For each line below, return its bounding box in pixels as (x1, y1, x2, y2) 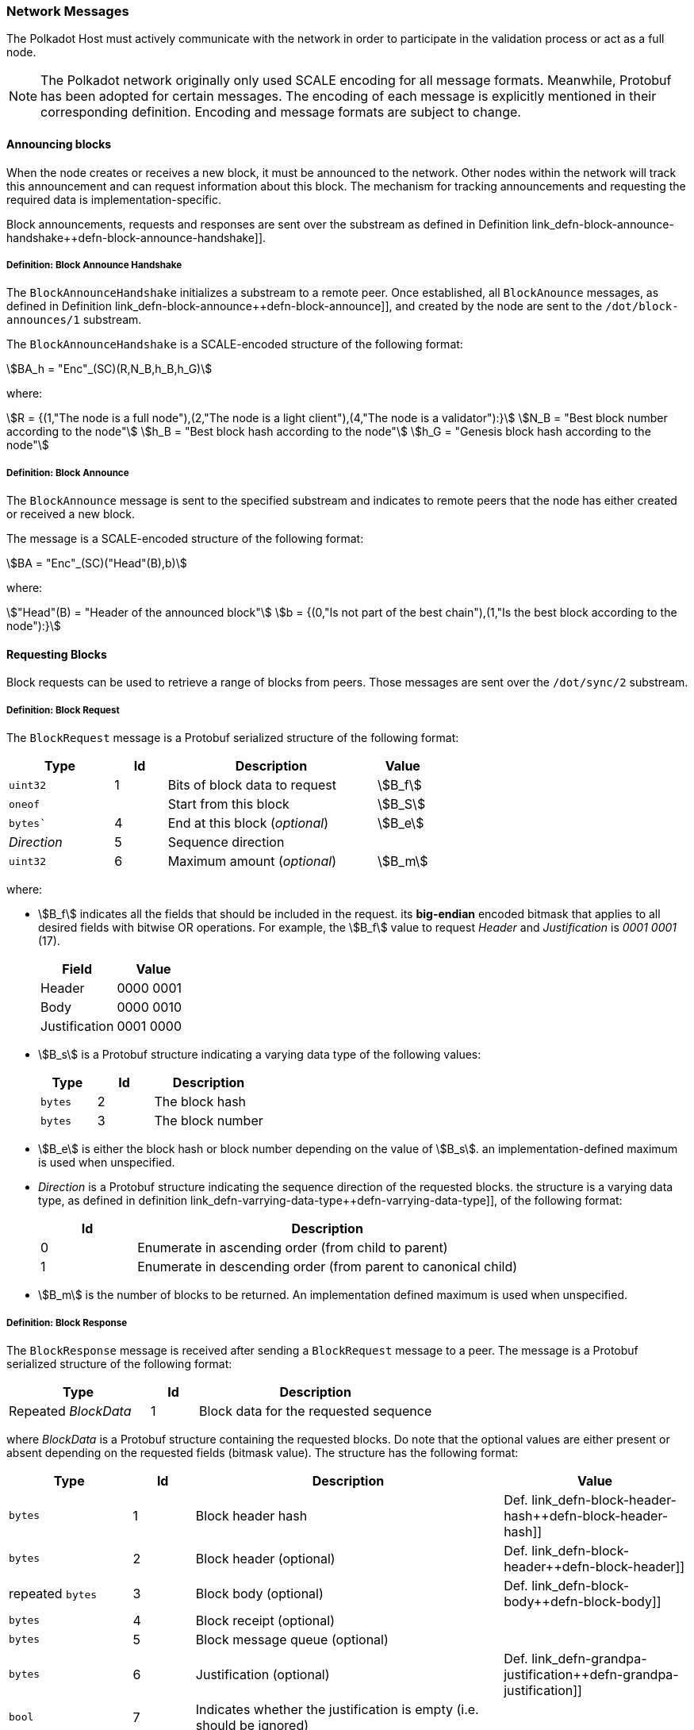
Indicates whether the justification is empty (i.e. (195, 1701, 479, 1717)
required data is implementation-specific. (6, 192, 221, 206)
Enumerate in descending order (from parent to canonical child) (137, 1259, 518, 1275)
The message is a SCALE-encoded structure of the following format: (6, 532, 364, 546)
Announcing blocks (6, 136, 112, 151)
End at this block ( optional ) (167, 815, 328, 832)
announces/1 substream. (6, 313, 142, 327)
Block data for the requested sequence (199, 1402, 432, 1419)
